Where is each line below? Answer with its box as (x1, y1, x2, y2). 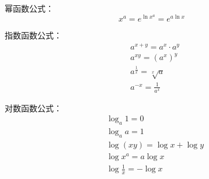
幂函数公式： (5, 2, 54, 14)
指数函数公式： (5, 29, 62, 41)
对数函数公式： (5, 101, 62, 114)
